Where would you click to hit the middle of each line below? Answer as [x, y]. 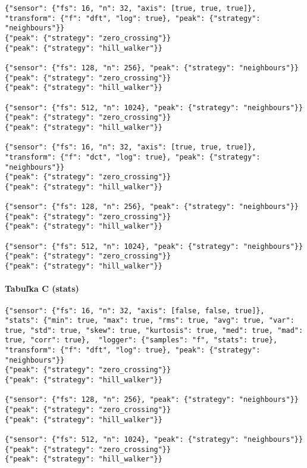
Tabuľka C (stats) [42, 288]
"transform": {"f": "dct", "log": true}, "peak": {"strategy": [133, 157]
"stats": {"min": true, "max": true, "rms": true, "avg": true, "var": [150, 321]
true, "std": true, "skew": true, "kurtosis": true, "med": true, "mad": [154, 330]
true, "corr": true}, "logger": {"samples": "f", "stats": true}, [141, 340]
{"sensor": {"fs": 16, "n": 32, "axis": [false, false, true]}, [135, 311]
